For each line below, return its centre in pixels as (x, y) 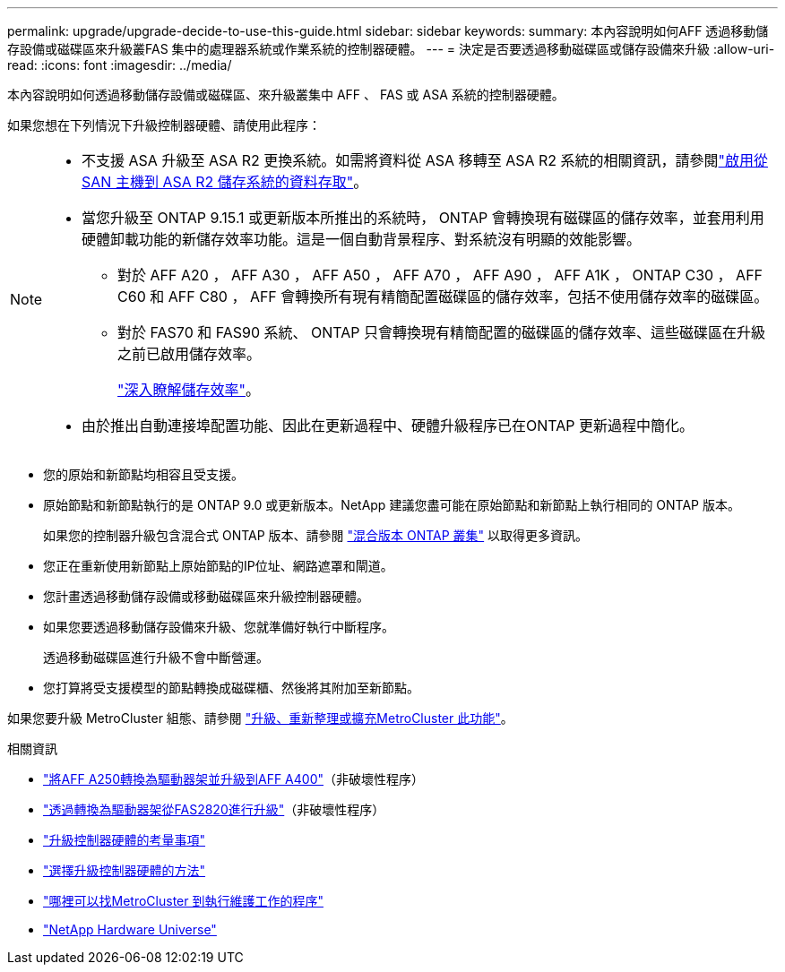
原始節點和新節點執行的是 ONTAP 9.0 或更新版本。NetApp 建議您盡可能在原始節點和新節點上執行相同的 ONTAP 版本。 (392, 505)
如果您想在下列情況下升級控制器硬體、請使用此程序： (164, 125)
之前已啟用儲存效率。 (190, 354)
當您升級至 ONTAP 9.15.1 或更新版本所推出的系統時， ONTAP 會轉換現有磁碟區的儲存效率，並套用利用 (423, 218)
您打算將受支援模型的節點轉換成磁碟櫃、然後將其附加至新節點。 (231, 688)
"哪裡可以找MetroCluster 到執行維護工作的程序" (183, 901)
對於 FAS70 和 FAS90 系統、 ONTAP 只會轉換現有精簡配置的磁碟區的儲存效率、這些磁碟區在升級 (442, 332)
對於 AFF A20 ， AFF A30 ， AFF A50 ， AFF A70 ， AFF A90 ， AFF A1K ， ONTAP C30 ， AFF (440, 275)
